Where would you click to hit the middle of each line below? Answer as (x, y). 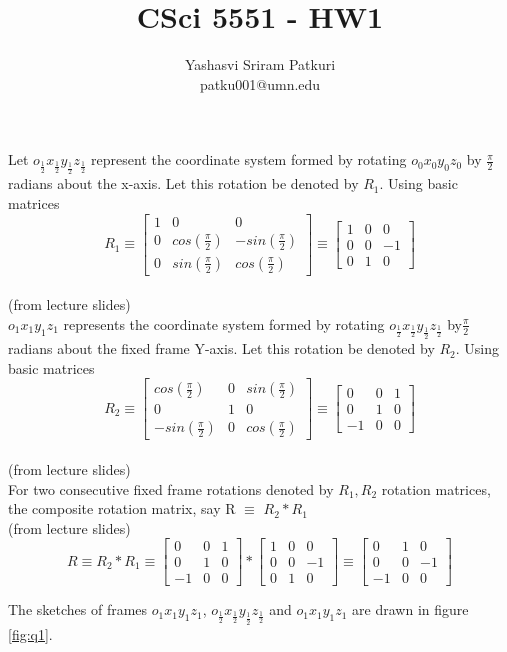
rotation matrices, (436, 488)
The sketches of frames (78, 609)
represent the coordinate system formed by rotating (249, 159)
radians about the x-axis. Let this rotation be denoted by (183, 183)
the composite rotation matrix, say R (122, 508)
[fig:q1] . (30, 633)
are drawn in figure (410, 609)
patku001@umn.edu (260, 83)
